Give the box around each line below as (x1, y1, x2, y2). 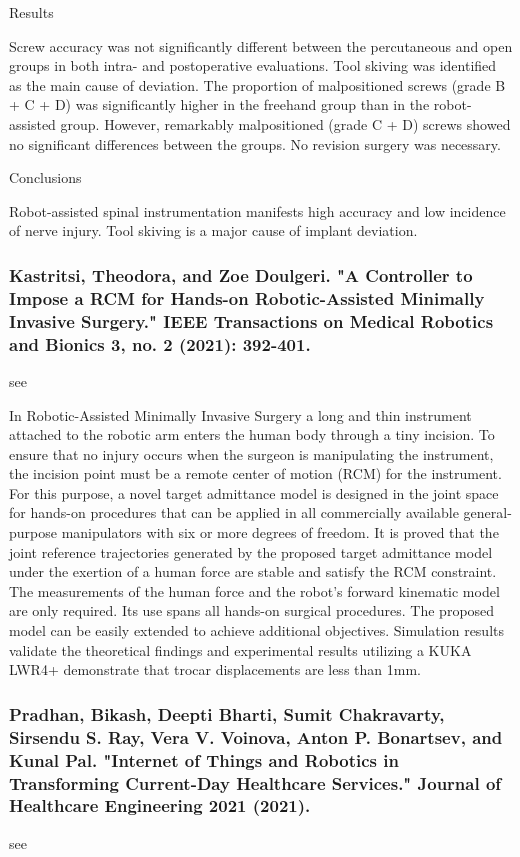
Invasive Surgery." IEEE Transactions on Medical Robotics (9, 308, 494, 333)
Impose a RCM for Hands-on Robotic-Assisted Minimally (9, 285, 485, 310)
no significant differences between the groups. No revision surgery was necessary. (9, 133, 501, 154)
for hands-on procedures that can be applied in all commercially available (9, 502, 459, 523)
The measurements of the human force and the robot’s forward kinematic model (9, 580, 500, 601)
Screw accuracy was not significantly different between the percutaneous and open (9, 35, 513, 56)
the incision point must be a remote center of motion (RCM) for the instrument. (9, 463, 502, 484)
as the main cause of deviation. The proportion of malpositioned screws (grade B (9, 74, 506, 95)
